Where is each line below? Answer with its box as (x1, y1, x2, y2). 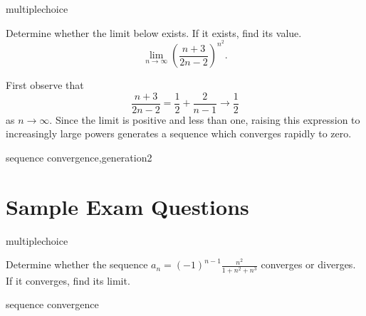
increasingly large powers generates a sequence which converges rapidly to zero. (6, 126, 352, 141)
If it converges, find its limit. (6, 273, 130, 288)
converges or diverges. (261, 257, 356, 272)
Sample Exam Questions (6, 191, 249, 221)
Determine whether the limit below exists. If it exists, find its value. (6, 25, 302, 40)
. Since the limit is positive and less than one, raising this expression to (49, 112, 360, 127)
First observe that (6, 78, 84, 93)
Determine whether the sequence (6, 257, 148, 272)
